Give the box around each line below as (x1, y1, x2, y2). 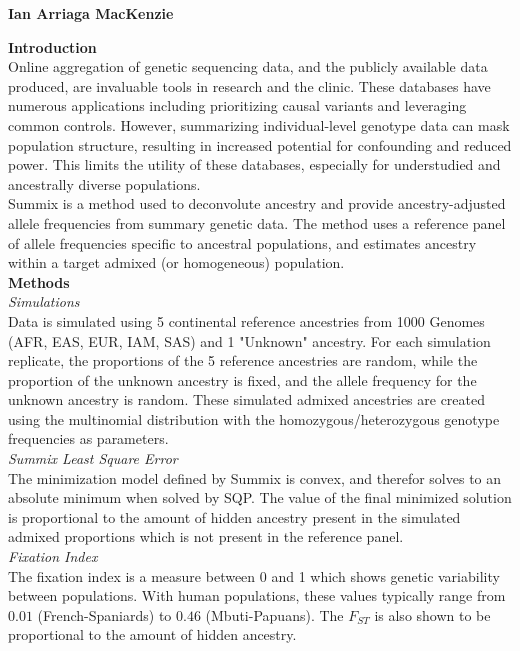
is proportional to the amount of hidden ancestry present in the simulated (8, 506, 461, 527)
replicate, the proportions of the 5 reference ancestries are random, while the (8, 350, 478, 371)
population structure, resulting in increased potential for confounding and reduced (8, 134, 512, 155)
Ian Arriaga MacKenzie (8, 3, 174, 23)
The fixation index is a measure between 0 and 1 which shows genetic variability (8, 565, 500, 586)
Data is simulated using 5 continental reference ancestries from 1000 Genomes (8, 310, 485, 331)
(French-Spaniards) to (37, 604, 172, 625)
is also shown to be (374, 604, 491, 625)
